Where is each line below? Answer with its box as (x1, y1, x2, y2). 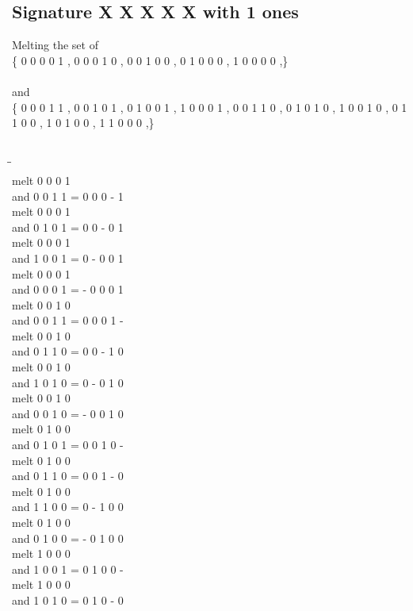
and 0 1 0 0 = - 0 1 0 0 (12, 529, 124, 546)
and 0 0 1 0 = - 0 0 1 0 (12, 405, 124, 421)
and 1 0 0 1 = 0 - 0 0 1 (12, 249, 124, 266)
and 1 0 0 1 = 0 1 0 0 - (12, 560, 124, 577)
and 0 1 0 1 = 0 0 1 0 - (12, 436, 124, 453)
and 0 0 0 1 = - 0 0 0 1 (12, 281, 124, 298)
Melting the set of (12, 37, 98, 53)
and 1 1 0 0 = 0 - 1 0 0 (12, 498, 124, 515)
